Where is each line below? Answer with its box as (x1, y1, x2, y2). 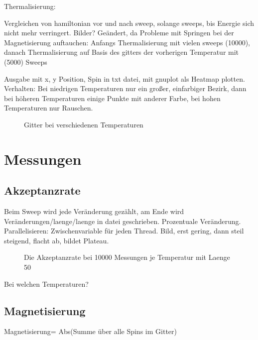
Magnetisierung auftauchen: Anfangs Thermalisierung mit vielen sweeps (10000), (4, 37, 251, 47)
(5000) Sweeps (4, 56, 47, 67)
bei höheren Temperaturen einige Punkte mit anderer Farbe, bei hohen (4, 93, 221, 103)
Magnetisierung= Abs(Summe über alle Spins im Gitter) (4, 326, 177, 337)
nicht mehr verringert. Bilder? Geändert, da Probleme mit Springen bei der (4, 27, 234, 38)
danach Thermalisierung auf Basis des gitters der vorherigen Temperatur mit (4, 47, 239, 57)
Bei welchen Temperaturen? (4, 278, 89, 289)
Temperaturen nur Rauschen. (4, 103, 93, 113)
